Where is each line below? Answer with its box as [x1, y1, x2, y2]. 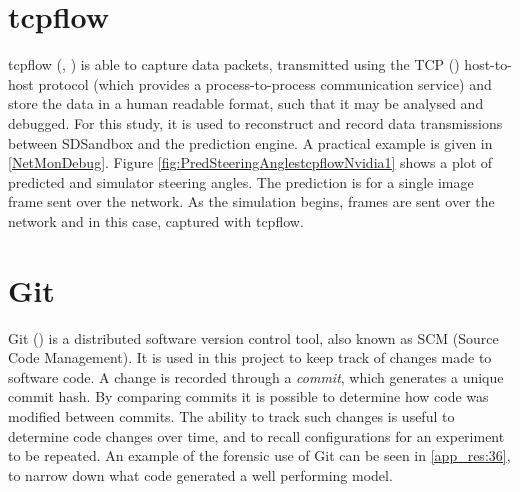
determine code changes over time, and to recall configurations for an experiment [8, 425, 505, 446]
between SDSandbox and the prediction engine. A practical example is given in [8, 132, 493, 153]
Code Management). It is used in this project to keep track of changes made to [8, 347, 492, 368]
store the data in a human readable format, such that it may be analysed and [8, 93, 484, 114]
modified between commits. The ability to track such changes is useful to [8, 405, 455, 426]
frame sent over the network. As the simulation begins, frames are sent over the [8, 191, 495, 212]
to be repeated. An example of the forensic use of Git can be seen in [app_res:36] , [8, 445, 511, 466]
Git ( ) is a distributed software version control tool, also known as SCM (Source [8, 327, 499, 348]
